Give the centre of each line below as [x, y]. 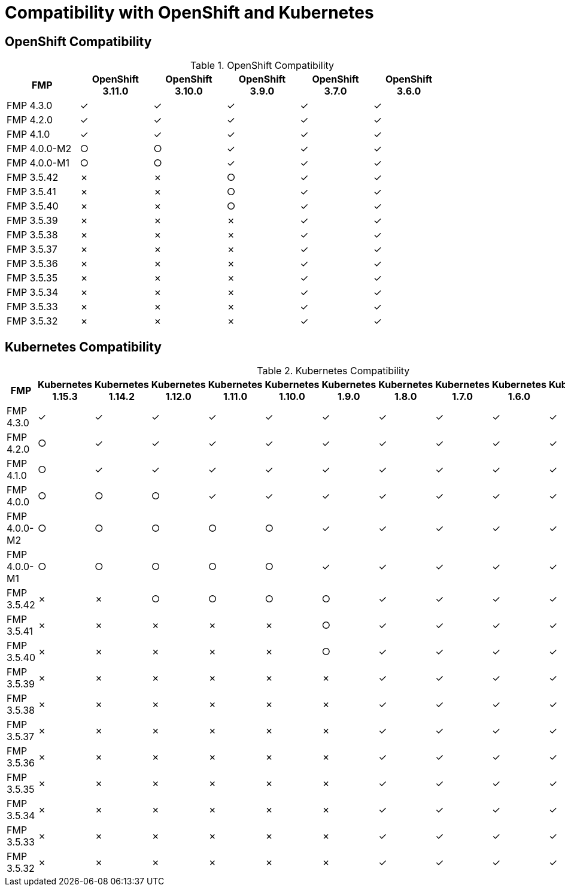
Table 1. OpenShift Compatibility [262, 66]
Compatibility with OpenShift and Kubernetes [189, 13]
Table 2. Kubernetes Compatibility [333, 371]
